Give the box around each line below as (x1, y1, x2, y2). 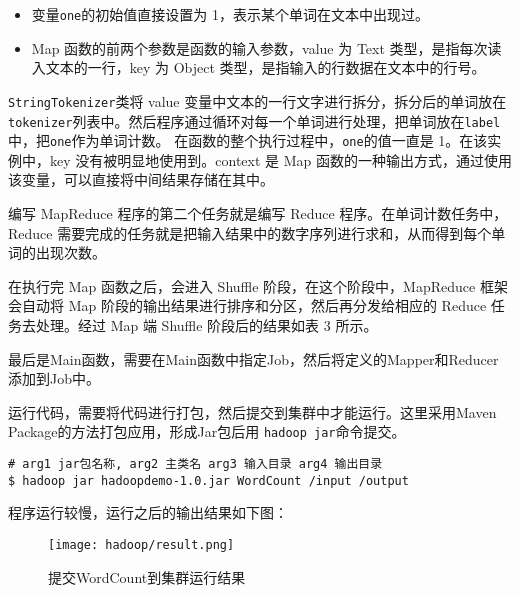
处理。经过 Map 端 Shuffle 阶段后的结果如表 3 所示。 (35, 314, 378, 335)
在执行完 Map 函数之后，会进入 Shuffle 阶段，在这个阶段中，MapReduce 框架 (8, 275, 508, 296)
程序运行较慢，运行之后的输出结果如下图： (8, 502, 288, 523)
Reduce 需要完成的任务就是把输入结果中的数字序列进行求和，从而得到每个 (8, 222, 492, 243)
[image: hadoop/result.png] (48, 537, 235, 552)
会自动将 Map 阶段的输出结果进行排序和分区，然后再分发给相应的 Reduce (8, 295, 487, 316)
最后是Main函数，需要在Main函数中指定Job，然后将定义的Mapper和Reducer (8, 348, 499, 369)
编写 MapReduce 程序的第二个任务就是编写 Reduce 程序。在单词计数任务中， (8, 203, 508, 223)
